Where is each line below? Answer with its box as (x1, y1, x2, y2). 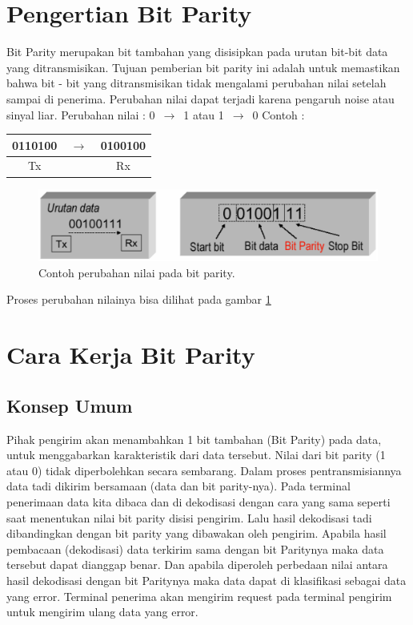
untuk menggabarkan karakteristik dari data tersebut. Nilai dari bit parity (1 (6, 446, 386, 463)
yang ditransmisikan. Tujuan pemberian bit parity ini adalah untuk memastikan (6, 58, 400, 75)
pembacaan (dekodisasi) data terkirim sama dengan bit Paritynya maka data (6, 540, 384, 557)
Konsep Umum (6, 393, 133, 417)
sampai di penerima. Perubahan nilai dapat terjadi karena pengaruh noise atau (6, 90, 395, 107)
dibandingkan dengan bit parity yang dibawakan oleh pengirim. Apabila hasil (6, 525, 387, 542)
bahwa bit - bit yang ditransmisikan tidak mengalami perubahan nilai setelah (6, 75, 387, 91)
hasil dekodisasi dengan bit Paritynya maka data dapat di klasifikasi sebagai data (6, 571, 407, 588)
